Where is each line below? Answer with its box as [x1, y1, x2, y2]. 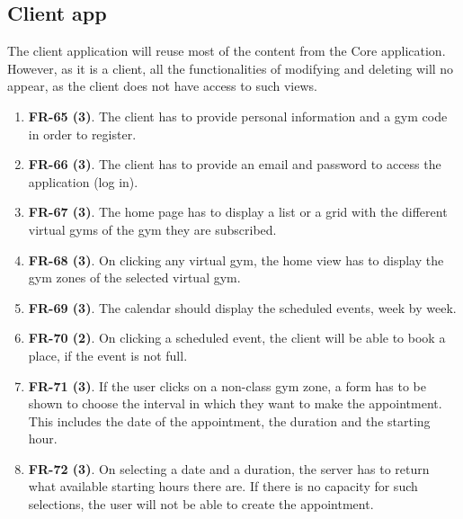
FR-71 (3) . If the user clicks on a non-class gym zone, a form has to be [28, 376, 426, 395]
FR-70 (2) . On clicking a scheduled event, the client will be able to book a [28, 328, 446, 347]
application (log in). [28, 172, 138, 191]
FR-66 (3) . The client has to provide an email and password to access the [28, 155, 441, 174]
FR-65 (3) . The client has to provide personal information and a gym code [28, 106, 448, 125]
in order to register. [28, 124, 137, 143]
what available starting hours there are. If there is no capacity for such [28, 477, 418, 496]
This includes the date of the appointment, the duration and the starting [28, 411, 431, 430]
